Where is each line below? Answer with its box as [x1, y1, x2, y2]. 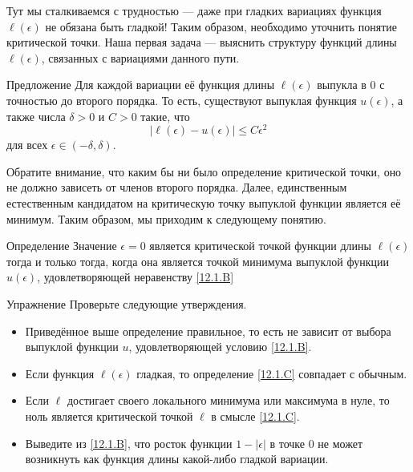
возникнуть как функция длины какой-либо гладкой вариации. [25, 450, 329, 467]
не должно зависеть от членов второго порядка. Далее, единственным [6, 179, 347, 196]
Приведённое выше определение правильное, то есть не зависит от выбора [25, 322, 391, 339]
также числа [6, 107, 66, 124]
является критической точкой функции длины [149, 237, 371, 254]
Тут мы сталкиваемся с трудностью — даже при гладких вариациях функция [6, 2, 382, 18]
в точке [269, 434, 306, 451]
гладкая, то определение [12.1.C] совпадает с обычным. [136, 365, 407, 381]
